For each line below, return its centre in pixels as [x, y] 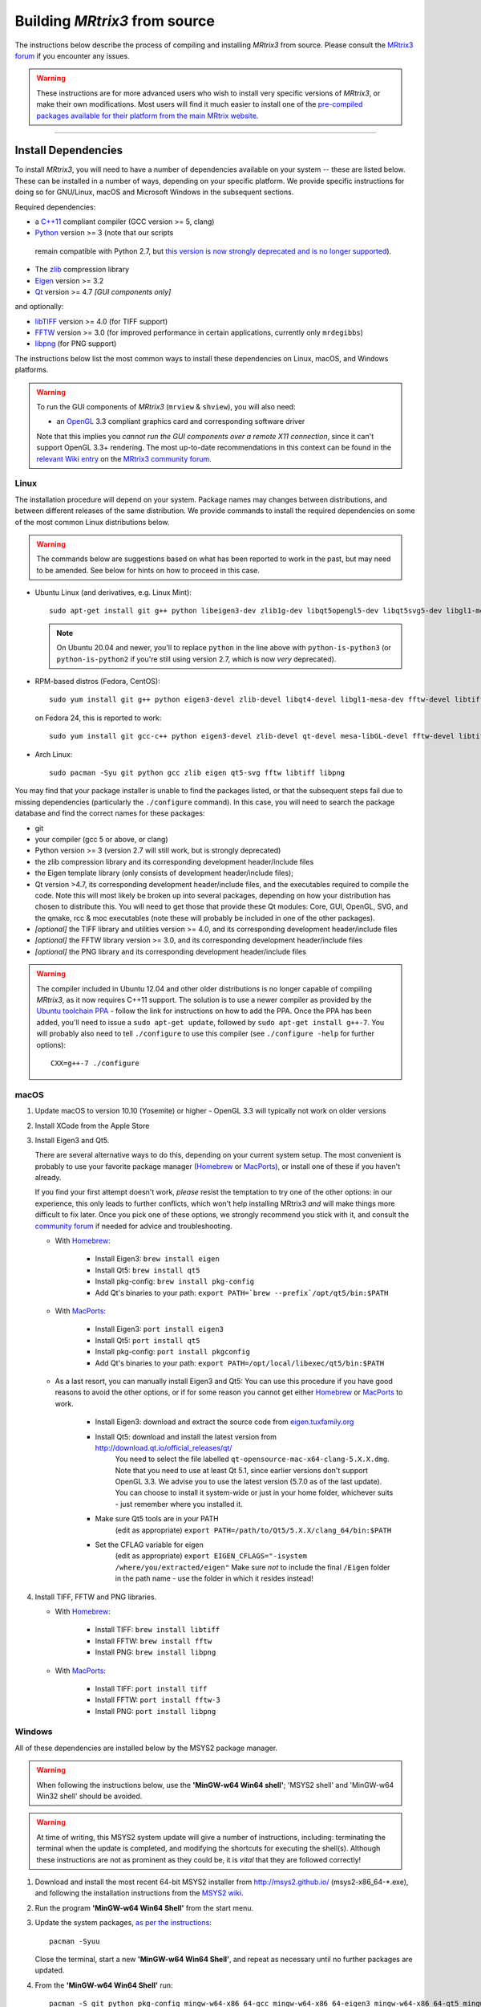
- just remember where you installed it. [179, 1504]
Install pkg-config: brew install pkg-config [175, 1281]
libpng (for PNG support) [76, 344]
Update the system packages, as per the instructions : [123, 1923]
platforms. [32, 370]
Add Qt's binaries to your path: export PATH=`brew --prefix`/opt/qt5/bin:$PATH [242, 1293]
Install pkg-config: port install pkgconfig [172, 1352]
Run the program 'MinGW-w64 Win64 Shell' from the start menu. [144, 1907]
